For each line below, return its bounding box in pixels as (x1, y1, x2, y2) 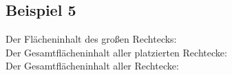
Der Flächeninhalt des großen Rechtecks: (6, 32, 177, 46)
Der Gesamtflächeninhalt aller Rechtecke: (6, 58, 179, 73)
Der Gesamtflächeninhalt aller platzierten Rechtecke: (6, 45, 227, 59)
